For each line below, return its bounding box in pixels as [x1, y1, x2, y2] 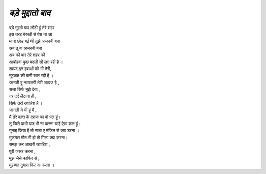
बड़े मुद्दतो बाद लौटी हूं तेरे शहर [9, 25, 55, 30]
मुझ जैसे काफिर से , [9, 155, 40, 161]
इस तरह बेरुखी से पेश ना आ [9, 31, 52, 37]
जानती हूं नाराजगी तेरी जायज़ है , [9, 79, 59, 86]
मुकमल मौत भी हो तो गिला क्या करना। [9, 134, 68, 140]
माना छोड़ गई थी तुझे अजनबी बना [9, 38, 60, 44]
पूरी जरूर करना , [9, 148, 36, 154]
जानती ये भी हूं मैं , [9, 107, 37, 113]
